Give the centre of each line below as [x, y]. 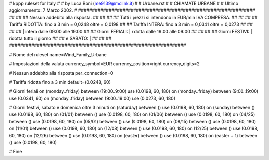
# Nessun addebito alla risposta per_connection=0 [61, 73]
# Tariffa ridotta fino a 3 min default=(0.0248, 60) [60, 82]
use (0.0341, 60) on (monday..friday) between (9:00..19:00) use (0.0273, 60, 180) [92, 98]
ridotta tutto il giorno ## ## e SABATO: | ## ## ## [60, 38]
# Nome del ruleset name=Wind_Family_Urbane [58, 54]
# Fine [16, 152]
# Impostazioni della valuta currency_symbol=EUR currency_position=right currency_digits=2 [105, 64]
